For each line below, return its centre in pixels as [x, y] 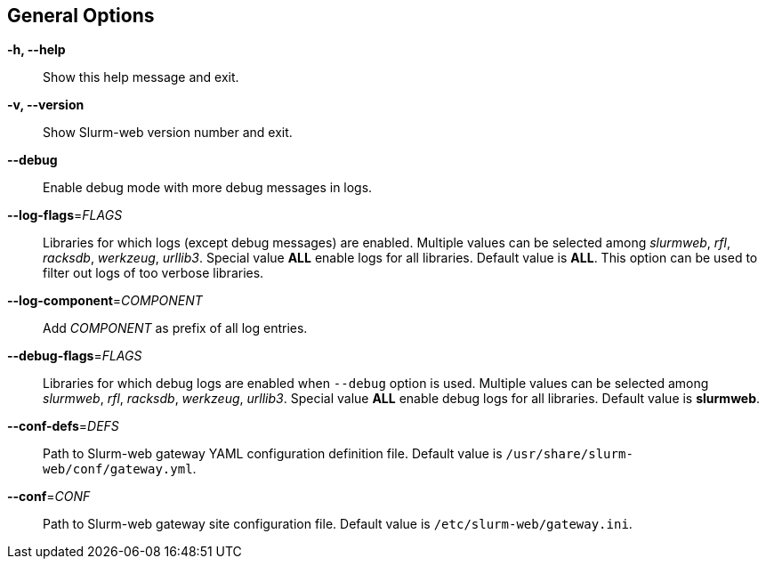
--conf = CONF [49, 497]
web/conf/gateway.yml [118, 469]
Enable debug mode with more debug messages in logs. [208, 188]
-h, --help [36, 50]
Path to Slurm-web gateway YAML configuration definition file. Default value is [273, 454]
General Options [81, 16]
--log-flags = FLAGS [65, 215]
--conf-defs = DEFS [63, 426]
